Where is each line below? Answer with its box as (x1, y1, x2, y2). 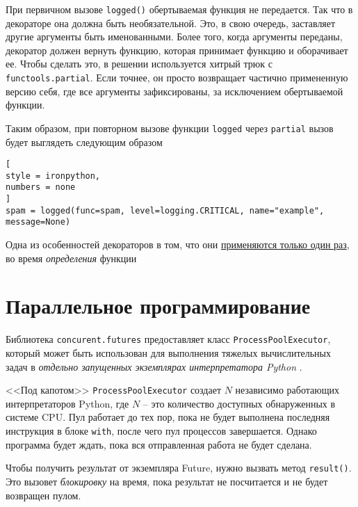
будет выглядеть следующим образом (6, 134, 163, 149)
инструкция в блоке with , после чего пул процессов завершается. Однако (6, 424, 317, 438)
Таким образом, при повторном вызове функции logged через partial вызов (6, 120, 334, 135)
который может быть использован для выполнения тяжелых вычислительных (6, 346, 332, 360)
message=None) (6, 217, 71, 227)
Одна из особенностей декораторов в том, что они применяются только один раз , (6, 237, 350, 252)
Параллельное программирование (6, 291, 311, 320)
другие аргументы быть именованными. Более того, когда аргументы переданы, (6, 29, 343, 44)
